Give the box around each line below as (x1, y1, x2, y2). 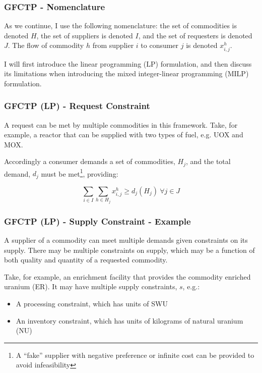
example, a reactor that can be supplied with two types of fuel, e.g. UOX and (4, 129, 243, 140)
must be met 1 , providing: (41, 167, 118, 179)
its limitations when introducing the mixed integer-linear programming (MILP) (4, 68, 249, 79)
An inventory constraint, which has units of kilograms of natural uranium (16, 315, 243, 326)
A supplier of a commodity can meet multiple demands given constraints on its (4, 235, 248, 245)
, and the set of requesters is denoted (138, 30, 252, 40)
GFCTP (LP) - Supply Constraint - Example (4, 215, 191, 227)
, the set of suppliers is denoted (36, 30, 133, 40)
